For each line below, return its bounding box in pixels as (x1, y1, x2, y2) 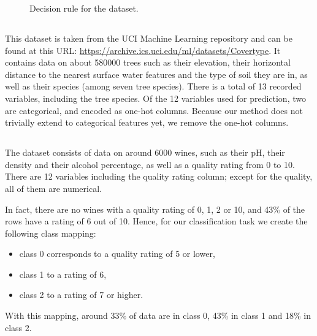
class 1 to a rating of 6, (19, 267, 107, 280)
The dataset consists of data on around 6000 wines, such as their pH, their (5, 146, 285, 159)
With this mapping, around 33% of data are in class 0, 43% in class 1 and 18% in (5, 309, 311, 322)
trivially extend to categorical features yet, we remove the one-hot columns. (5, 116, 289, 129)
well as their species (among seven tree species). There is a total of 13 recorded (5, 80, 302, 93)
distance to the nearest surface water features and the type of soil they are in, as (5, 67, 308, 80)
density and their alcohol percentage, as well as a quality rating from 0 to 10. (5, 158, 295, 170)
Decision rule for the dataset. (29, 2, 139, 14)
